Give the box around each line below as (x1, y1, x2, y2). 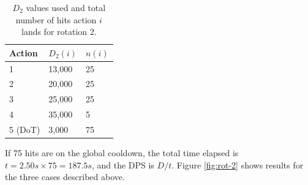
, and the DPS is (91, 158, 154, 171)
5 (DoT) (9, 123, 40, 135)
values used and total (26, 1, 106, 13)
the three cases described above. (5, 170, 125, 183)
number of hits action (15, 13, 97, 26)
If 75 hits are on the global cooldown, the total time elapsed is (5, 146, 239, 159)
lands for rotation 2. (21, 25, 97, 38)
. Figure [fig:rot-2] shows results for (171, 158, 304, 171)
